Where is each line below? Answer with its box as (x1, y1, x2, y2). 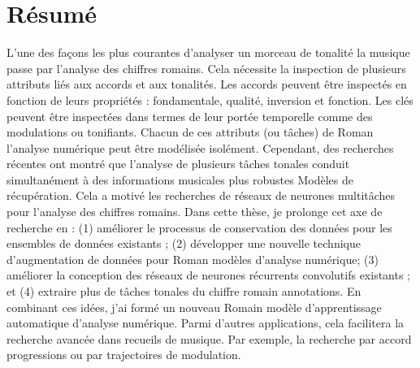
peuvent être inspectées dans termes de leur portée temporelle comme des (6, 107, 373, 124)
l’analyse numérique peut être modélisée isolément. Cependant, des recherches (6, 139, 394, 156)
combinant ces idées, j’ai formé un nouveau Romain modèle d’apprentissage (6, 298, 382, 315)
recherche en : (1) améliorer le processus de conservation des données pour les (6, 219, 392, 236)
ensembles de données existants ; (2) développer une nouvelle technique (6, 235, 361, 252)
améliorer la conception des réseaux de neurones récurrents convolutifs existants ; (6, 266, 410, 284)
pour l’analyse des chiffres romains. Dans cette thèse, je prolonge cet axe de (6, 203, 383, 220)
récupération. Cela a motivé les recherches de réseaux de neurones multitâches (6, 187, 396, 204)
